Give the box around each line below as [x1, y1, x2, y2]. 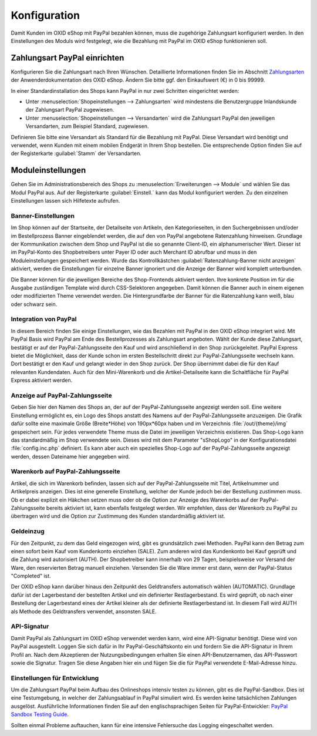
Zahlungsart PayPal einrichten [11, 53, 124, 63]
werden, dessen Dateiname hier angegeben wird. [11, 453, 130, 460]
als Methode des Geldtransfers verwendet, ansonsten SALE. [11, 608, 157, 615]
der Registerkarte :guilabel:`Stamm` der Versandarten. [11, 150, 142, 157]
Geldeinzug [11, 527, 45, 536]
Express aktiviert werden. [11, 377, 73, 384]
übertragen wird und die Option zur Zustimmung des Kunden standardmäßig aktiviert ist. [11, 513, 225, 520]
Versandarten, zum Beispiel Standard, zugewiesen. [25, 123, 149, 130]
